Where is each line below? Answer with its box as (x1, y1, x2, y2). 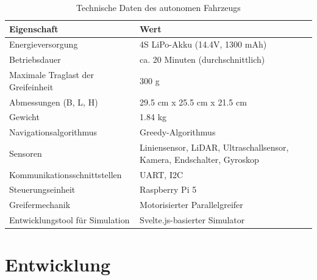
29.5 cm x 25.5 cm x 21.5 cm (140, 95, 247, 108)
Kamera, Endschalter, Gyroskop (140, 153, 259, 165)
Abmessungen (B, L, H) (9, 95, 98, 108)
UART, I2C (140, 168, 183, 181)
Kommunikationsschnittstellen (9, 168, 122, 181)
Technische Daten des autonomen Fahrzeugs (76, 1, 241, 13)
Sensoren (9, 146, 42, 159)
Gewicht (9, 110, 40, 123)
